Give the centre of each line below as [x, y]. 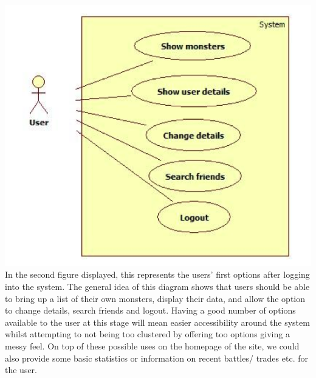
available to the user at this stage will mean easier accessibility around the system [157, 322]
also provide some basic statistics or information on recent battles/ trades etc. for [156, 358]
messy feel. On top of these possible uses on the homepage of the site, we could [152, 345]
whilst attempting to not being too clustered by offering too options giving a [147, 334]
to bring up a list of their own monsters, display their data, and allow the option [155, 298]
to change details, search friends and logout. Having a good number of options [150, 310]
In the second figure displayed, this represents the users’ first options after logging [157, 274]
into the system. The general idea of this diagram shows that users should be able [157, 286]
